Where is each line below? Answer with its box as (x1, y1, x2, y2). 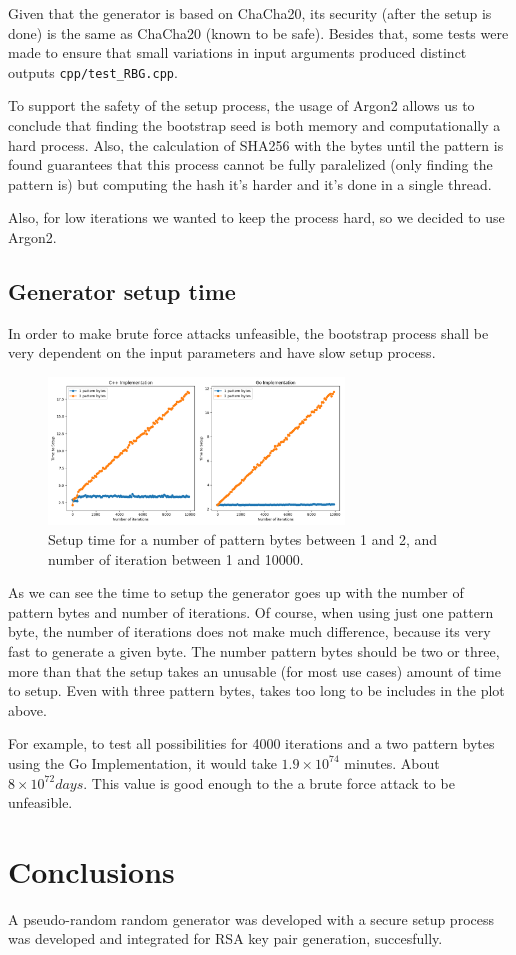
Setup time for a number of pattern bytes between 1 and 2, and (48, 528, 438, 549)
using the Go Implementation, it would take (8, 752, 277, 773)
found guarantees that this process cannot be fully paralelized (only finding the (8, 154, 493, 175)
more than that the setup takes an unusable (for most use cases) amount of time (8, 660, 501, 681)
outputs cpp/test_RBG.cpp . (8, 61, 178, 82)
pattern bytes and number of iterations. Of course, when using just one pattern (8, 601, 494, 622)
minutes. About (344, 752, 440, 773)
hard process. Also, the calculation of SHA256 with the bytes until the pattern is (8, 134, 504, 155)
